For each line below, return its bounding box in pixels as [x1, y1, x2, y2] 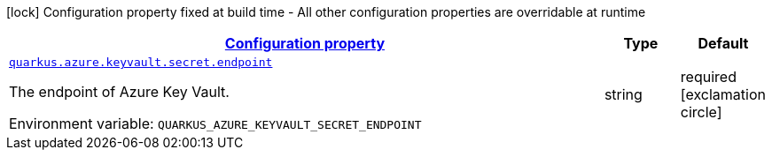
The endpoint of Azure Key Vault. [9, 83, 230, 101]
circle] [680, 102, 722, 121]
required [680, 67, 737, 86]
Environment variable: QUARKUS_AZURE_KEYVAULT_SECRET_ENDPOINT [9, 115, 422, 132]
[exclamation [680, 85, 766, 103]
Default [698, 34, 749, 52]
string [604, 85, 643, 103]
